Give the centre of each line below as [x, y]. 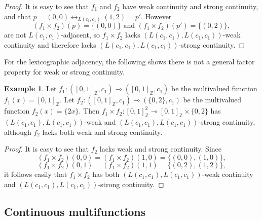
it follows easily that [36, 174]
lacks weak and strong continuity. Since [161, 149]
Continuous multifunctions [75, 211]
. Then [89, 111]
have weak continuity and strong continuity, [190, 6]
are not [15, 35]
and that [17, 16]
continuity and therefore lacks [50, 44]
